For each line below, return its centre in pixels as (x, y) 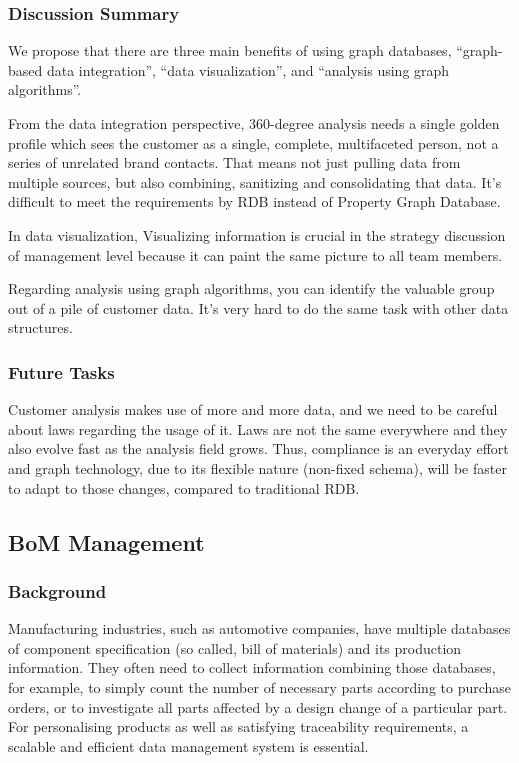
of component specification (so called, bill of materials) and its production (235, 647)
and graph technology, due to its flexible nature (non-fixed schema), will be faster (257, 467)
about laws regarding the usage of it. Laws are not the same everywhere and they (258, 428)
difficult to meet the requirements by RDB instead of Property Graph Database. (254, 201)
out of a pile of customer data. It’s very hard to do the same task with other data (258, 307)
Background (57, 590)
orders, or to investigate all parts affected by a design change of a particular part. (258, 706)
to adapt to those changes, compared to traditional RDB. (184, 487)
